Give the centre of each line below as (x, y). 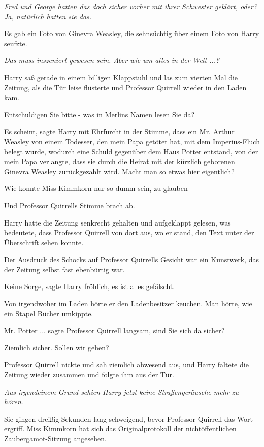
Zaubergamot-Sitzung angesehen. (55, 438)
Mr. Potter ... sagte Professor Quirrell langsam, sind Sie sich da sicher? (114, 330)
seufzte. (16, 43)
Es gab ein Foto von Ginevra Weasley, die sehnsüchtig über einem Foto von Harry (132, 33)
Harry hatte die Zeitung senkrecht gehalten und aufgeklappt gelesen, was (118, 222)
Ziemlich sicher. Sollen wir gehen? (57, 347)
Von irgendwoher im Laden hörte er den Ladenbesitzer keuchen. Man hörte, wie (128, 304)
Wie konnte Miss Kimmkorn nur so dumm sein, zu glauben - (98, 188)
